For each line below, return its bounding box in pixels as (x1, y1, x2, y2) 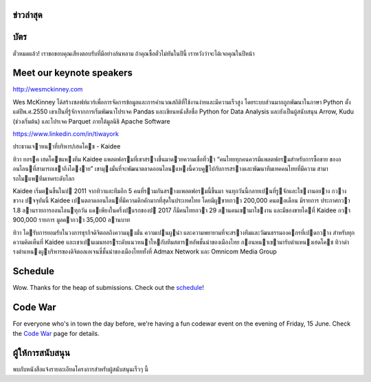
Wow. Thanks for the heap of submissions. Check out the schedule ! (12, 284, 204, 292)
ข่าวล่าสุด (12, 9, 43, 21)
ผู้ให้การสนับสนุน (12, 347, 70, 359)
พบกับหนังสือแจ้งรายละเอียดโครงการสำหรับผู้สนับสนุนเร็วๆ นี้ (12, 365, 149, 374)
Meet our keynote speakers (12, 67, 133, 79)
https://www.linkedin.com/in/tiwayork (12, 130, 120, 137)
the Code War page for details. (12, 329, 100, 337)
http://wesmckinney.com (12, 85, 83, 93)
